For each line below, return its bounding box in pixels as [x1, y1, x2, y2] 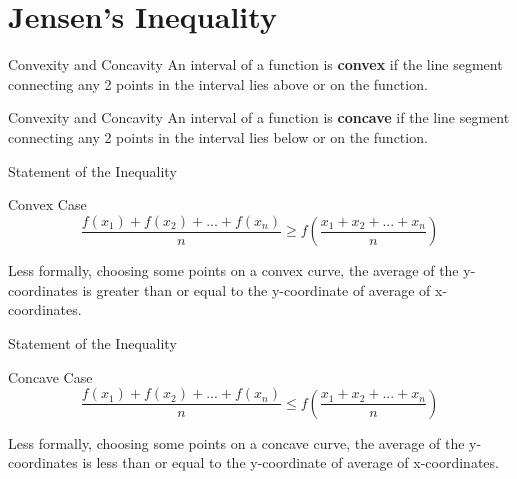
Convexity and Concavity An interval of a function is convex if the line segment [8, 54, 503, 75]
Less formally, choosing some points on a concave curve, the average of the [8, 432, 465, 453]
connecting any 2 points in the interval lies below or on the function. [8, 126, 428, 147]
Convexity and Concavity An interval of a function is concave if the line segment [8, 107, 510, 128]
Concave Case [8, 366, 93, 387]
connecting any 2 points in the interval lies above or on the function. [8, 73, 428, 94]
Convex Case [8, 194, 87, 215]
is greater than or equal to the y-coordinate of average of [82, 279, 431, 300]
